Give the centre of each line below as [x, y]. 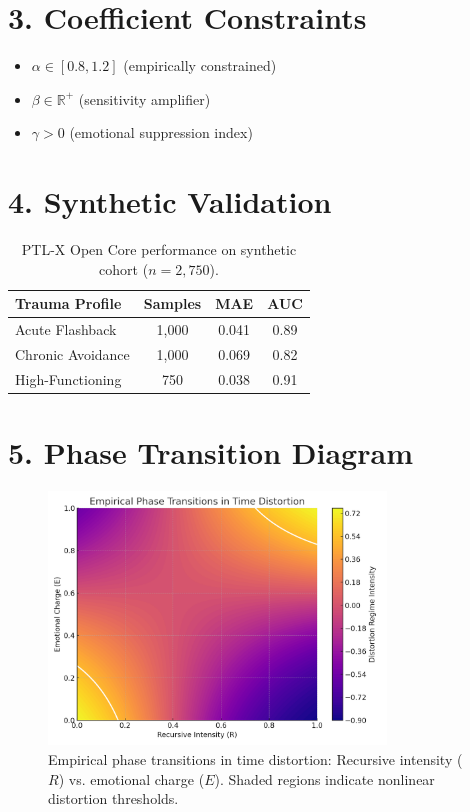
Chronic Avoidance [72, 353]
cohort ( [124, 268]
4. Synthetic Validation [170, 201]
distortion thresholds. [113, 798]
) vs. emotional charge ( [131, 778]
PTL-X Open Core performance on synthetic [159, 249]
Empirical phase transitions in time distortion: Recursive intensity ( [255, 758]
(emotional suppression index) [161, 132]
